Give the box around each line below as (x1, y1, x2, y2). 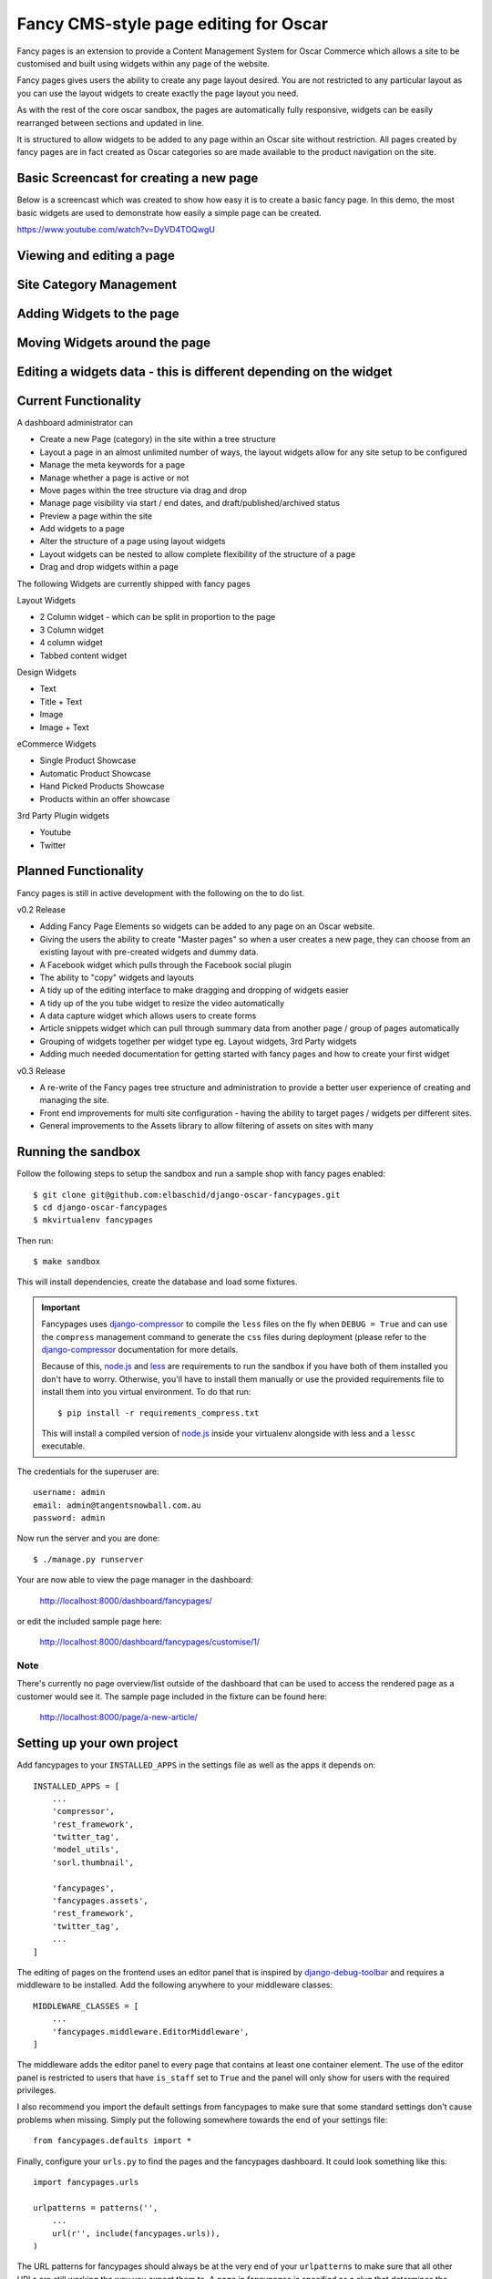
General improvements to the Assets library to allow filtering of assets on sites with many (39, 1120, 374, 1131)
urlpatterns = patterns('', (33, 2202, 159, 2212)
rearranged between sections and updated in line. (16, 117, 205, 128)
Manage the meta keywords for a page (39, 459, 186, 470)
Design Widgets (16, 666, 77, 677)
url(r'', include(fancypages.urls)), (51, 2228, 220, 2238)
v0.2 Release (16, 903, 66, 915)
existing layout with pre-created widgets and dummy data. (39, 946, 259, 957)
